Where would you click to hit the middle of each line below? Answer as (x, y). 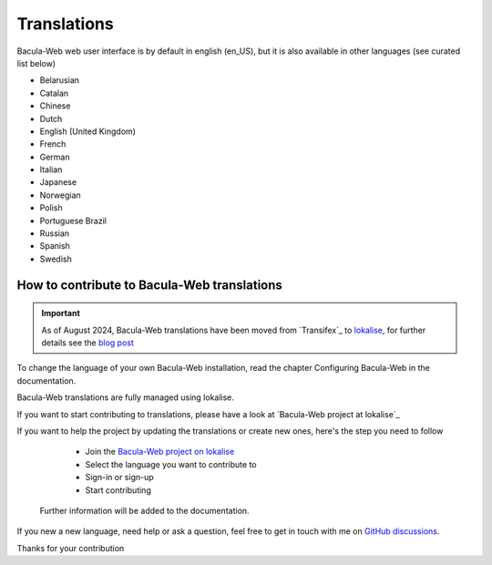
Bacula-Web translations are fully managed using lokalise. (125, 397)
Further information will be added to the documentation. (144, 510)
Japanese (58, 182)
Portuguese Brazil (73, 221)
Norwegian (60, 195)
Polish (51, 208)
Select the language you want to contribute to (171, 464)
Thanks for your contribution (71, 548)
